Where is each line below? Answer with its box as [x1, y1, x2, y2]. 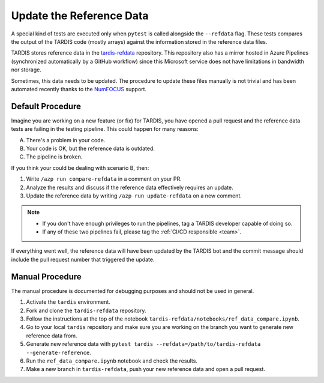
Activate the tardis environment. [26, 298, 110, 306]
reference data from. [26, 332, 77, 339]
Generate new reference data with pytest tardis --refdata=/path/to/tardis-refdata [26, 340, 261, 348]
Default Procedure [11, 101, 81, 111]
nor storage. [11, 66, 42, 73]
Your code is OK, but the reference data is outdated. [26, 145, 155, 152]
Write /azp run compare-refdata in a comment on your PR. [26, 175, 182, 182]
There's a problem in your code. [26, 136, 106, 143]
